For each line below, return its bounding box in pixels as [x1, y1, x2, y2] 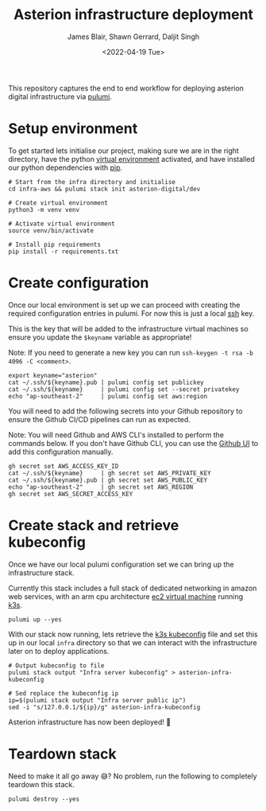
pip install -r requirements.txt [8, 248, 119, 256]
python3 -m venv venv [8, 206, 80, 213]
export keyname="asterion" [8, 371, 98, 379]
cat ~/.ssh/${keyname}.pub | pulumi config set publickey [8, 379, 204, 386]
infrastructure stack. [8, 567, 75, 577]
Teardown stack [8, 744, 117, 763]
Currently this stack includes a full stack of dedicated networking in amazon [8, 583, 257, 593]
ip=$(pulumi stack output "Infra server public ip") [8, 696, 187, 704]
